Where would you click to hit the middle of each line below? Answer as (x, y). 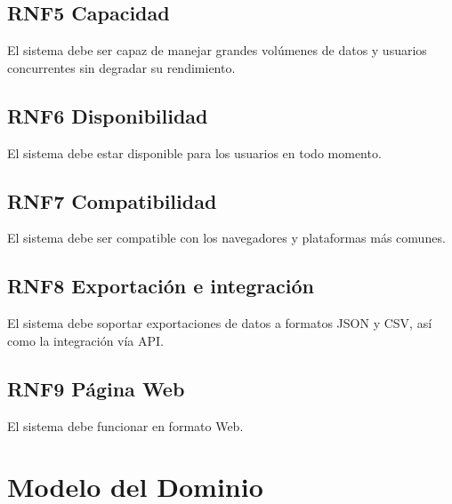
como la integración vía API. (86, 340)
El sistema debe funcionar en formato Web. (125, 425)
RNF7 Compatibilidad (112, 200)
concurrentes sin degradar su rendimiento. (121, 67)
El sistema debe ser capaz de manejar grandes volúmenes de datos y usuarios (217, 50)
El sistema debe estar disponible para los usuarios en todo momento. (194, 152)
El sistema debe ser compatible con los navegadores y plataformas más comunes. (226, 238)
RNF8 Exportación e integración (161, 286)
